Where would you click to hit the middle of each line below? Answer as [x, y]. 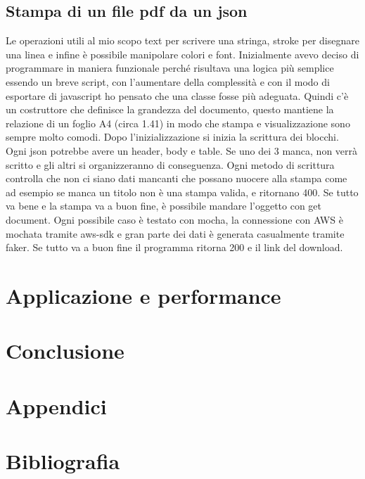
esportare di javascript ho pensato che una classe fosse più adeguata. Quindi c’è [177, 95]
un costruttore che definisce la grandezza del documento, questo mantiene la [170, 109]
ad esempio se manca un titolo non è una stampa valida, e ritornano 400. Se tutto [182, 192]
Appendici [56, 405]
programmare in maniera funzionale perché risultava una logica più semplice [170, 68]
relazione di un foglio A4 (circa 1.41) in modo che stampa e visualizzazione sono [178, 123]
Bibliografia [63, 461]
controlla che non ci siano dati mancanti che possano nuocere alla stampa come [177, 178]
